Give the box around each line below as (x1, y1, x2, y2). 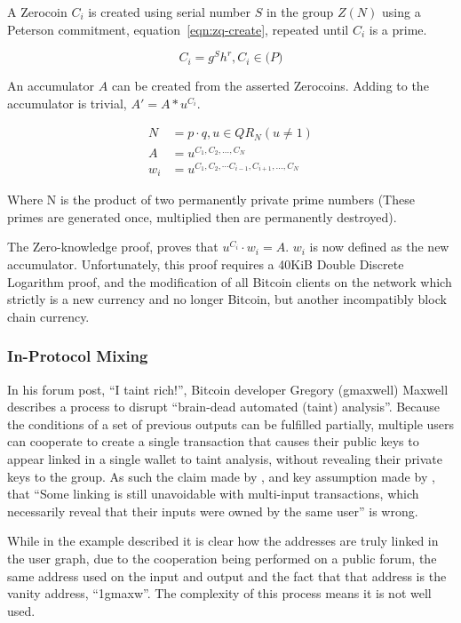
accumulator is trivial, (7, 93, 127, 112)
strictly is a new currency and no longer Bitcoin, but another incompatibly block (7, 290, 447, 308)
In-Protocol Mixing (7, 345, 148, 367)
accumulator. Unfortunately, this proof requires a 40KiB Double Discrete (7, 255, 404, 273)
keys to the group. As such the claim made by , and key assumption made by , (7, 467, 435, 485)
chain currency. (7, 307, 90, 325)
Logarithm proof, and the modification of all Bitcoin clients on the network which (7, 272, 452, 291)
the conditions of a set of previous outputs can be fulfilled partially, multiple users (7, 414, 455, 433)
